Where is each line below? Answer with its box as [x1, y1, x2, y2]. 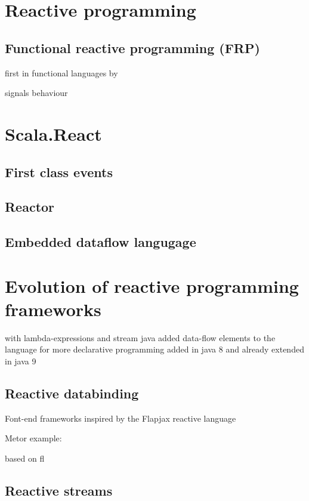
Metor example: [5, 432, 62, 444]
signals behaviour [5, 86, 68, 99]
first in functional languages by [5, 66, 118, 79]
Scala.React [5, 121, 102, 146]
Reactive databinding [5, 384, 139, 402]
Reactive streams [5, 481, 113, 499]
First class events [5, 162, 113, 181]
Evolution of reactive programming [5, 273, 299, 298]
